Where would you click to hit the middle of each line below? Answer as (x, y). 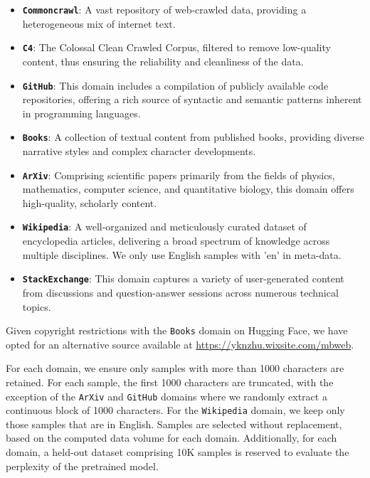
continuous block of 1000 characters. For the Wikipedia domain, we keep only (175, 410)
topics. (37, 306)
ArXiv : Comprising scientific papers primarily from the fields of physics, (179, 175)
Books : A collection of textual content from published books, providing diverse (193, 137)
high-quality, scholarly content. (90, 202)
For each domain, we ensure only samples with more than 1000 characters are (175, 368)
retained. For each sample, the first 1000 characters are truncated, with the (170, 382)
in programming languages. (81, 113)
